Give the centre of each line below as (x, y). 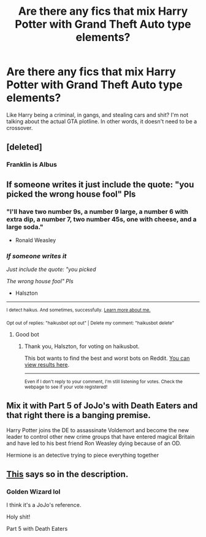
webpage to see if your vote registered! (66, 387)
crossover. (20, 128)
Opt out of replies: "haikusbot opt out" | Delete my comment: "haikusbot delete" (90, 323)
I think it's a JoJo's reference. (44, 505)
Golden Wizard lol (33, 492)
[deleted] (25, 147)
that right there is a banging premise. (79, 415)
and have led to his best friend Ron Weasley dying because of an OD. (94, 443)
